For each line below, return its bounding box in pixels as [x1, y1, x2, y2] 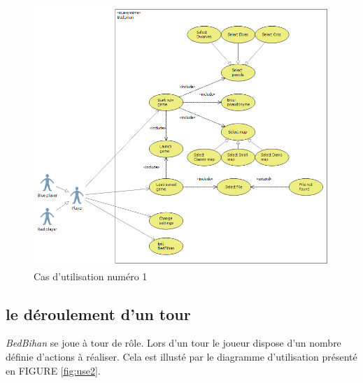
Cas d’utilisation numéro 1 [34, 268, 148, 283]
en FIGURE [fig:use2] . [6, 363, 101, 377]
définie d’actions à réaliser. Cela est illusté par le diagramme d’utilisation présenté [6, 349, 357, 363]
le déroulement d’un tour [6, 303, 191, 324]
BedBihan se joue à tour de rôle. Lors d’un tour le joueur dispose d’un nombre [6, 335, 341, 350]
